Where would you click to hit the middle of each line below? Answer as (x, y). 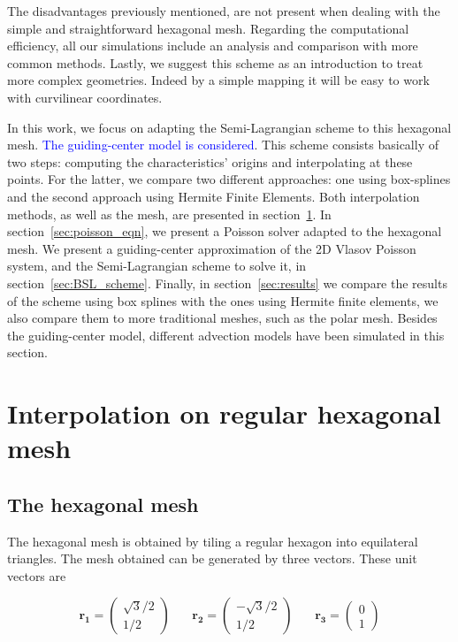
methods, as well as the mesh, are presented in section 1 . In (169, 214)
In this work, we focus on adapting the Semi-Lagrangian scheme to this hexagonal (229, 127)
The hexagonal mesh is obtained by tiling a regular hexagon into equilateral (213, 541)
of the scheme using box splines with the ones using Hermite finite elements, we (223, 300)
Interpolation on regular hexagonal (224, 413)
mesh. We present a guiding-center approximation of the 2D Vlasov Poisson (212, 248)
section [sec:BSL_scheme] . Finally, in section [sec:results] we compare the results (227, 283)
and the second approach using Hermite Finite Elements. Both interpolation (214, 196)
